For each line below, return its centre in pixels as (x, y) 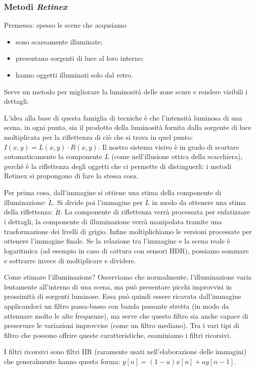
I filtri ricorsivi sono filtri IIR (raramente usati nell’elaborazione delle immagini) (125, 351)
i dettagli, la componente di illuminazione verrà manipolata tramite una (113, 222)
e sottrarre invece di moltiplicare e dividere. (70, 260)
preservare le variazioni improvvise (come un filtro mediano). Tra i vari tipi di (122, 325)
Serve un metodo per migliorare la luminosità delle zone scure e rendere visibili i (126, 91)
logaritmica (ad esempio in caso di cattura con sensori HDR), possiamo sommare (127, 250)
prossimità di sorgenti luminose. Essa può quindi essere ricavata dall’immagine (123, 296)
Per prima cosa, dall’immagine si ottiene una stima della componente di (113, 192)
